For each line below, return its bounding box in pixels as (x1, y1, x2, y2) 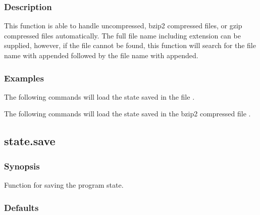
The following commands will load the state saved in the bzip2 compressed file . (4, 108, 251, 119)
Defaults (4, 201, 39, 213)
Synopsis (4, 159, 40, 172)
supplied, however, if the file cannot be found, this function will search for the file (4, 40, 256, 51)
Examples (4, 71, 44, 84)
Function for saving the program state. (4, 180, 124, 190)
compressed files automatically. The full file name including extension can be (4, 30, 241, 40)
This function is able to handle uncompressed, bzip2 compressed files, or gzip (4, 20, 242, 31)
